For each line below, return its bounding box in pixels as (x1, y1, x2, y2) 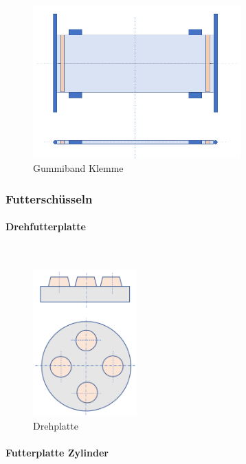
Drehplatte (33, 418, 78, 432)
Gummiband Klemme (33, 161, 124, 175)
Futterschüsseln (5, 190, 93, 207)
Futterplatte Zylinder (5, 445, 109, 459)
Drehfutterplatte (5, 219, 86, 234)
